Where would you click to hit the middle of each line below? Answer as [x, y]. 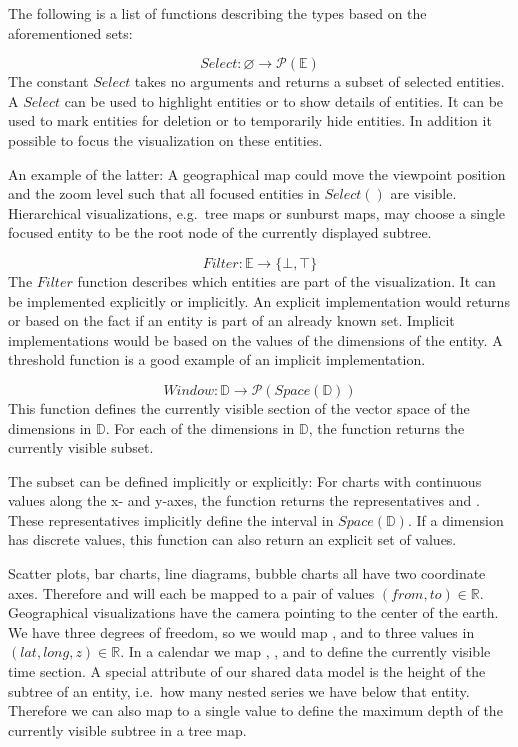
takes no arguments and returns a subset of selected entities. [319, 81]
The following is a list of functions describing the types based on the [217, 13]
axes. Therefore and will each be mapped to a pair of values [191, 592]
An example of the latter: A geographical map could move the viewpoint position [257, 173]
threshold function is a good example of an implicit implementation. [217, 359]
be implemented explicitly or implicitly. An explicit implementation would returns [259, 300]
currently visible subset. [81, 447]
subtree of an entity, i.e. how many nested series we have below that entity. [239, 690]
